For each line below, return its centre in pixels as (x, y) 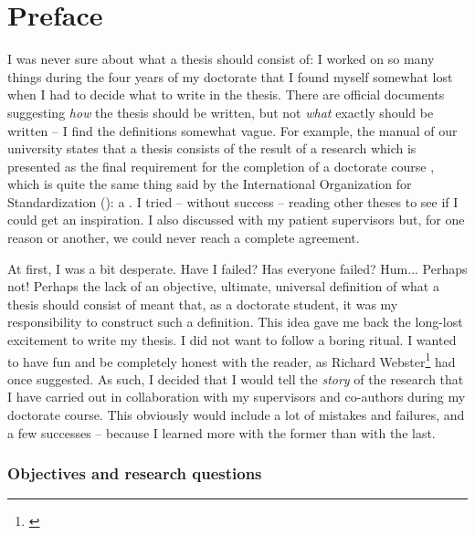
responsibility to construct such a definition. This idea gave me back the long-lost (235, 322)
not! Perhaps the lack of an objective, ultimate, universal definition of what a (223, 286)
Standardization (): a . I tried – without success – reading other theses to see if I (233, 201)
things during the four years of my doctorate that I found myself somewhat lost (230, 76)
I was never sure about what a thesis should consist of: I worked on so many (221, 59)
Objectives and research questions (135, 473)
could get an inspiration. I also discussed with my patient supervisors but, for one (236, 220)
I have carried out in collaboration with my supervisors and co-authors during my (237, 397)
